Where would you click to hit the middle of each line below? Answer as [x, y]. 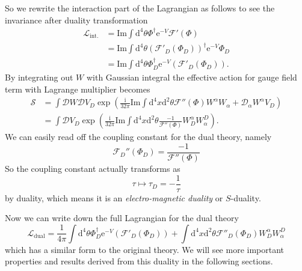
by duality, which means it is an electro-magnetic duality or [114, 197]
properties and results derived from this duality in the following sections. [139, 261]
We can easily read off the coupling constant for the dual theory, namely [138, 137]
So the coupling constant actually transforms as [93, 168]
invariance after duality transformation [76, 20]
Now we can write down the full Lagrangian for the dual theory [122, 218]
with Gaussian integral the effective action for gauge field [192, 77]
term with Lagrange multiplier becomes [78, 89]
